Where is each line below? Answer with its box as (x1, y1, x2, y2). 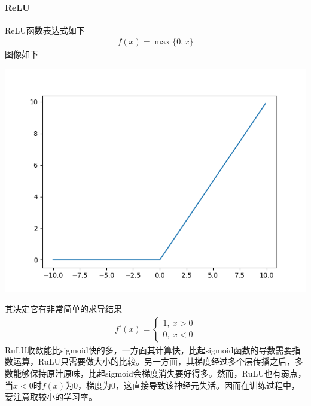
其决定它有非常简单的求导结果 (5, 302, 122, 315)
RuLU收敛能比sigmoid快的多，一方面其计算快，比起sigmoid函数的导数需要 (5, 343, 292, 356)
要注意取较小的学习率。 (5, 390, 97, 403)
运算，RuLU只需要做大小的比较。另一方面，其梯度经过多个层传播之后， (13, 355, 295, 368)
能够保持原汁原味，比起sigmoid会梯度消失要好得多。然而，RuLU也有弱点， (13, 366, 306, 379)
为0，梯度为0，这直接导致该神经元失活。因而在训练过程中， (65, 378, 300, 391)
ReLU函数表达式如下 (5, 23, 85, 36)
